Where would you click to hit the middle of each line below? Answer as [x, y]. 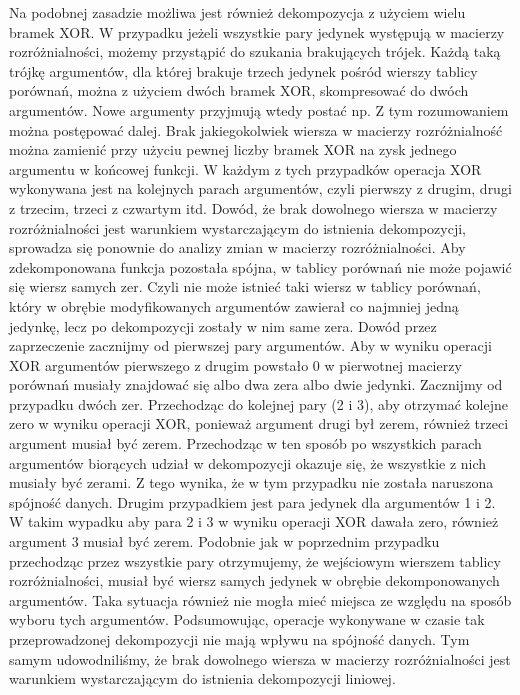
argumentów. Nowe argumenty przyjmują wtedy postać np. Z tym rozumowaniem [259, 109]
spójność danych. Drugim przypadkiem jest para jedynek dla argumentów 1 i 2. [252, 501]
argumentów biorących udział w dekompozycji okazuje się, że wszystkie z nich [248, 462]
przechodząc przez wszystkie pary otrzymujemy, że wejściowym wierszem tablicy [255, 560]
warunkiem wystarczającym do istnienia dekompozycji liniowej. [202, 678]
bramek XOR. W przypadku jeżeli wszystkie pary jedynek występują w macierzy [257, 31]
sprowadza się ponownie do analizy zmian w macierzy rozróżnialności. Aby [237, 247]
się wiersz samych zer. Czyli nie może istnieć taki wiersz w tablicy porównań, [245, 286]
